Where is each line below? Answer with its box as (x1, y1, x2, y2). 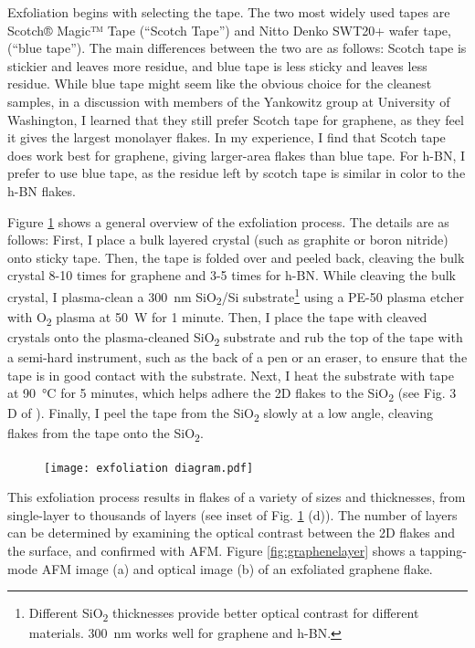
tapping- (419, 540, 467, 559)
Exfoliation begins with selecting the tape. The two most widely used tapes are (7, 3, 450, 21)
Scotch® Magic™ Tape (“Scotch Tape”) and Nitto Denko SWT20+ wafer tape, (7, 20, 451, 39)
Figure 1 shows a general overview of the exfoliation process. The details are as (7, 212, 449, 231)
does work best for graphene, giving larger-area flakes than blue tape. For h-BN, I (7, 145, 466, 164)
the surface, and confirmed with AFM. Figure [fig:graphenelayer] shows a (7, 540, 416, 559)
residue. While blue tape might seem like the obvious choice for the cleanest (7, 74, 432, 93)
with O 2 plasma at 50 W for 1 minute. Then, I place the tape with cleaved (7, 307, 427, 329)
